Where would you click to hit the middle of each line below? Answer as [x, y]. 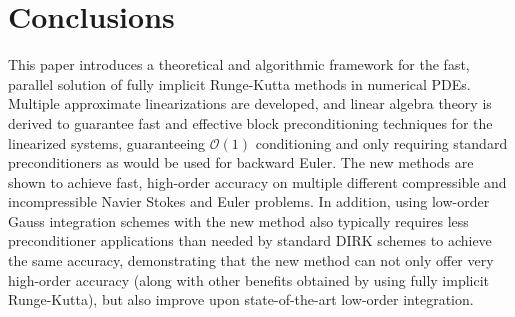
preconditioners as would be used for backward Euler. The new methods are [241, 162]
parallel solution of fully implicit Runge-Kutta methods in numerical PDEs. [239, 83]
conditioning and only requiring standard [381, 142]
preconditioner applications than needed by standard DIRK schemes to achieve [250, 240]
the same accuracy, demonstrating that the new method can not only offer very [251, 260]
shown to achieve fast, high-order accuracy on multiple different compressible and [257, 181]
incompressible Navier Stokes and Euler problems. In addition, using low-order [249, 201]
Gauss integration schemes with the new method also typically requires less [238, 220]
